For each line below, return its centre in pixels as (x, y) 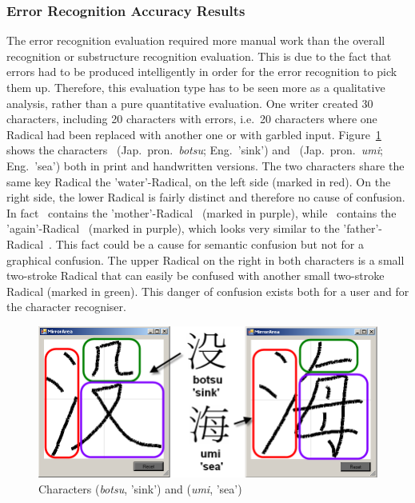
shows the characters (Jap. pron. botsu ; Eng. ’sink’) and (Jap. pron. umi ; (195, 150)
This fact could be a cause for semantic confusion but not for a (210, 244)
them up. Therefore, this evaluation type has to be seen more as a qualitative (196, 87)
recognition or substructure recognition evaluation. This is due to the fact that (199, 56)
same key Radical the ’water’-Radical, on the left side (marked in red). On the (199, 181)
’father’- (363, 228)
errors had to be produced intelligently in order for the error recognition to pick (202, 72)
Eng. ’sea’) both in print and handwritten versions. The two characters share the (206, 165)
